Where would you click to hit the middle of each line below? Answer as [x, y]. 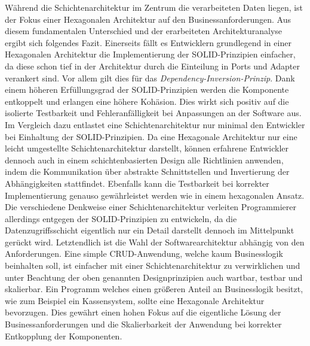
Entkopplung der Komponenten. [64, 336]
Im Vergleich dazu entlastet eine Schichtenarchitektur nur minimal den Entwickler [155, 124]
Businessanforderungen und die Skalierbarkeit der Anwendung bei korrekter [143, 324]
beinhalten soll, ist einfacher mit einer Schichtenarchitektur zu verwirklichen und [153, 265]
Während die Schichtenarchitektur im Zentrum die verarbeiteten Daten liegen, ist [154, 7]
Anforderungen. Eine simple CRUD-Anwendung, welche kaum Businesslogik [144, 254]
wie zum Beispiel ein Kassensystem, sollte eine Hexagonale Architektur [135, 300]
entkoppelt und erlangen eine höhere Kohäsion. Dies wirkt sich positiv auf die [147, 101]
